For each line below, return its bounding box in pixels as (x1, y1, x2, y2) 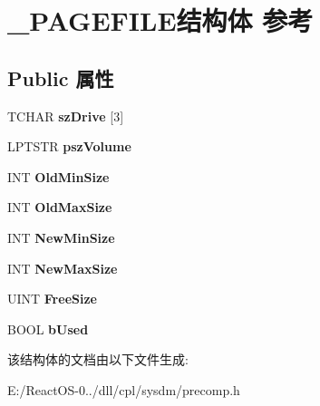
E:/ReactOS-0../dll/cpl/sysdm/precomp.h (7, 380, 240, 399)
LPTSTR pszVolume (7, 137, 131, 156)
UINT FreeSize (7, 289, 97, 308)
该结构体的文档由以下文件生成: (7, 350, 189, 369)
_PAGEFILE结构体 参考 (7, 2, 314, 39)
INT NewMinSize (7, 227, 115, 246)
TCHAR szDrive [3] (7, 106, 124, 125)
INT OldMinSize (7, 167, 110, 186)
